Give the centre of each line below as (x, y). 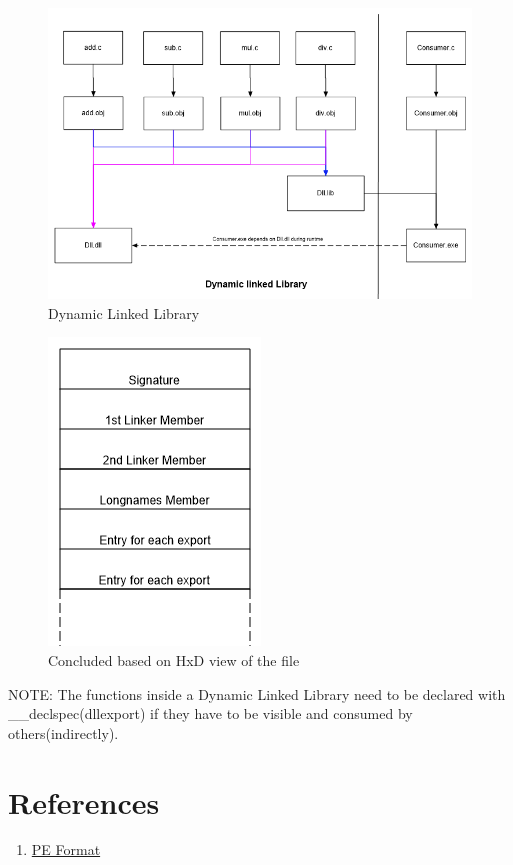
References (84, 801)
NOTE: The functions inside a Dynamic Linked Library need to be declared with (257, 693)
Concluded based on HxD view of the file (174, 659)
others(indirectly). (63, 732)
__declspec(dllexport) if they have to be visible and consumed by (210, 713)
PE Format (66, 849)
